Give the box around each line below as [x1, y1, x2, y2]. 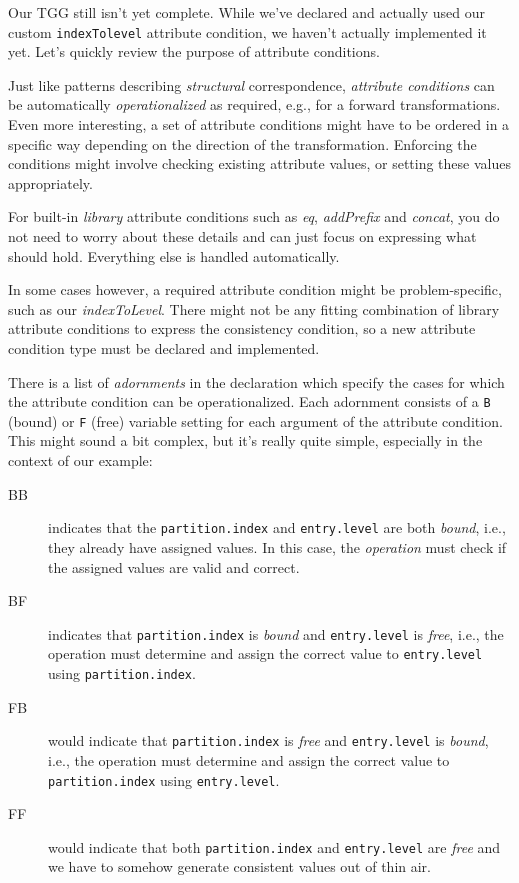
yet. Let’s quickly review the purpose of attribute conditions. [8, 41, 380, 62]
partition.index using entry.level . [48, 769, 280, 790]
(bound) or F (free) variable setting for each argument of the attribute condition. [8, 410, 503, 431]
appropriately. [8, 172, 93, 193]
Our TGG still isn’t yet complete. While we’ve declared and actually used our [8, 2, 485, 22]
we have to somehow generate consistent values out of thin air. [48, 856, 431, 877]
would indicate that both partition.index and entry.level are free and [48, 836, 501, 857]
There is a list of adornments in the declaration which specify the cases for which [8, 371, 505, 392]
